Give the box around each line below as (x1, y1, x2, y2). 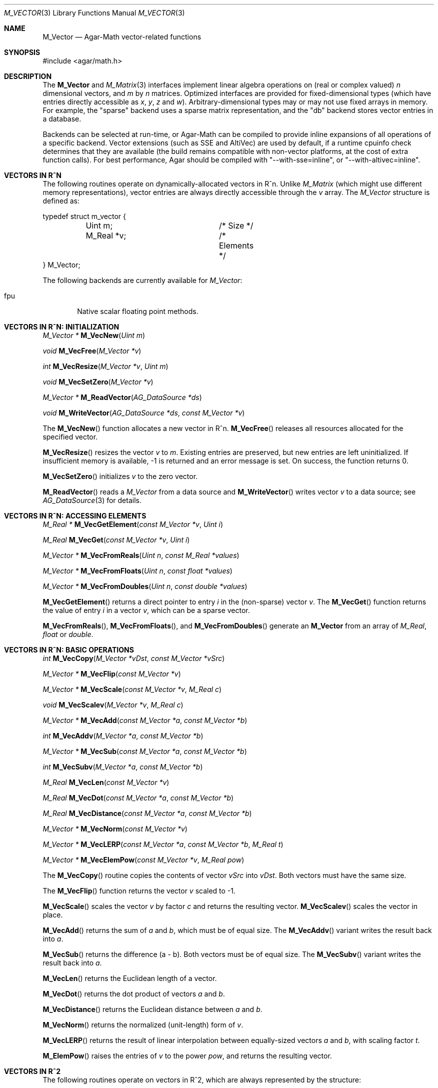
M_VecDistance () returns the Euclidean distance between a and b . (42, 1005, 262, 1013)
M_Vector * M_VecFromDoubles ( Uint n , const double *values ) (42, 582, 247, 590)
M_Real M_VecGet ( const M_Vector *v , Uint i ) (42, 535, 190, 544)
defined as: (42, 196, 79, 205)
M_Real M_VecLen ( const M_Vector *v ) (42, 778, 169, 786)
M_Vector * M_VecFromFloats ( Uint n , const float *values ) (42, 566, 232, 575)
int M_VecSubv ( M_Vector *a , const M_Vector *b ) (42, 762, 203, 771)
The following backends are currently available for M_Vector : (42, 276, 242, 284)
